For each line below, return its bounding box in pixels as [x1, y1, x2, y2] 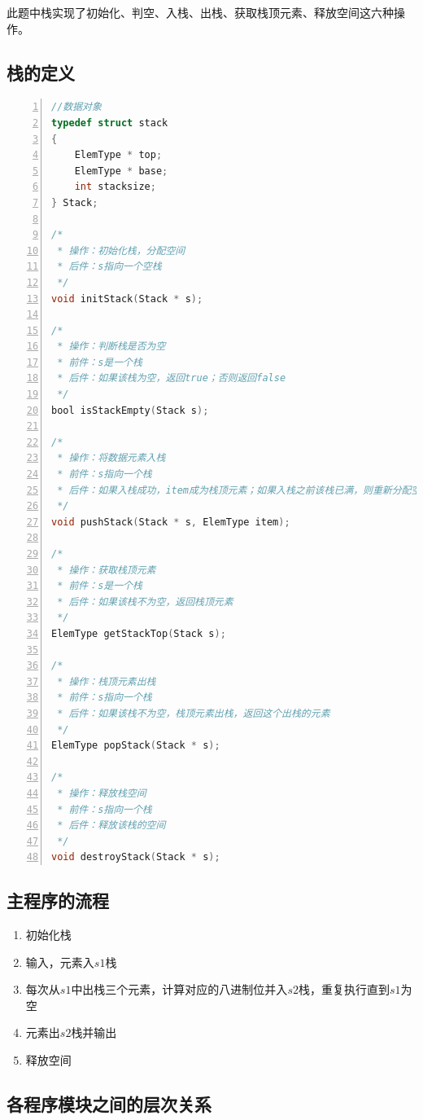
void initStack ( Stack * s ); [51, 292, 203, 305]
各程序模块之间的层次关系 [7, 1091, 211, 1117]
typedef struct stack [51, 116, 168, 129]
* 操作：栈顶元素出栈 [57, 675, 156, 687]
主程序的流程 [7, 888, 109, 913]
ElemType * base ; [74, 165, 168, 177]
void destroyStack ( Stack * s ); [51, 851, 220, 863]
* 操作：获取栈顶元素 [57, 564, 156, 576]
